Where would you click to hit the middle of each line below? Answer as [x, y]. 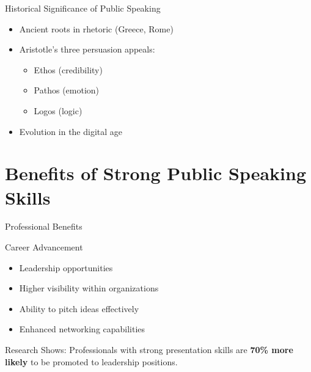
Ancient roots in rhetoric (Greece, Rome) [96, 28]
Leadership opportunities [66, 267]
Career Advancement [44, 247]
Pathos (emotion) [67, 90]
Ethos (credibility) [68, 69]
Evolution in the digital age [71, 131]
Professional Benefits [44, 226]
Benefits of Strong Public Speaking [155, 173]
